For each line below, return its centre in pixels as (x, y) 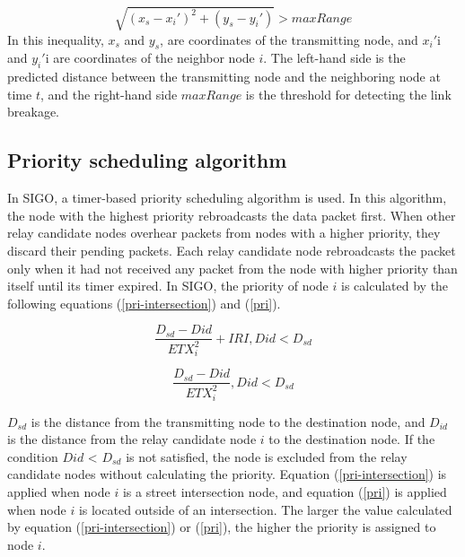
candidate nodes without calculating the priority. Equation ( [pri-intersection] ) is (227, 474)
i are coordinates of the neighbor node (150, 58)
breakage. (33, 112)
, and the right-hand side (109, 94)
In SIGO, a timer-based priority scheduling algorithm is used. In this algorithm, (227, 198)
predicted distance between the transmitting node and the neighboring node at (224, 77)
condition (33, 456)
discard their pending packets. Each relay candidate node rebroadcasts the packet (232, 250)
